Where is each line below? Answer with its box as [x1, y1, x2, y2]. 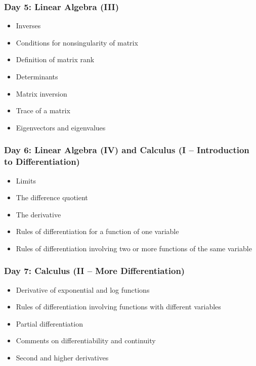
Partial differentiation [16, 318, 83, 329]
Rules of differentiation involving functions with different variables [16, 301, 221, 312]
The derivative [16, 209, 61, 219]
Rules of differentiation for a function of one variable [16, 226, 179, 237]
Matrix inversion [16, 88, 67, 99]
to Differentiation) [4, 155, 80, 168]
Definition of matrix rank [16, 54, 95, 65]
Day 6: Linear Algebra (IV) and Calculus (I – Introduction [4, 144, 249, 156]
